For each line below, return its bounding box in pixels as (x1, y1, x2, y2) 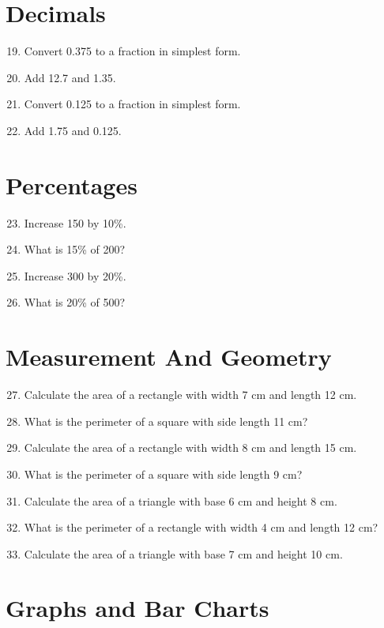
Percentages (6, 168, 137, 201)
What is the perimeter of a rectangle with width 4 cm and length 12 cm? (24, 519, 378, 536)
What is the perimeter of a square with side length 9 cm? (24, 465, 303, 482)
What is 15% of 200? (24, 241, 126, 258)
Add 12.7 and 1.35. (24, 69, 116, 85)
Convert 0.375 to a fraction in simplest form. (24, 43, 241, 59)
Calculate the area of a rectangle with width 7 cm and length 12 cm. (24, 386, 357, 403)
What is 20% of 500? (24, 294, 126, 310)
